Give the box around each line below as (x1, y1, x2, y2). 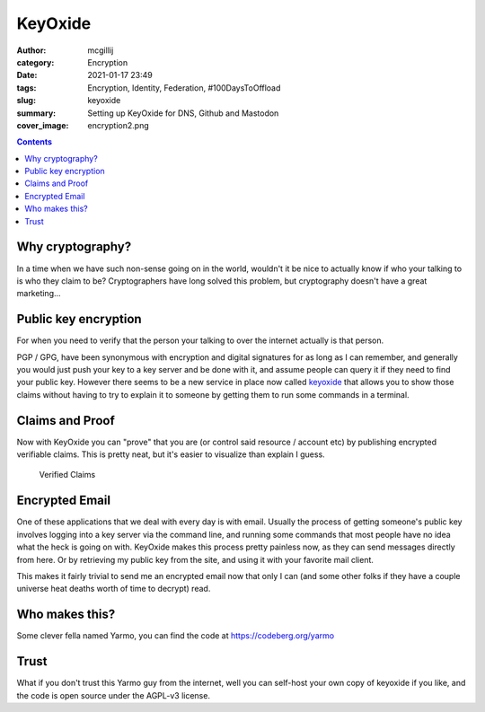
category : (16, 57, 55, 67)
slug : (16, 95, 36, 106)
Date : (16, 70, 38, 81)
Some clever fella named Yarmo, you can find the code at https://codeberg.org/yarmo (16, 630, 335, 641)
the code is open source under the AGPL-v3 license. (16, 690, 211, 700)
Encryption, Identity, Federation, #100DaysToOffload (87, 82, 281, 93)
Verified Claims (39, 470, 96, 480)
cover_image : (16, 119, 69, 130)
